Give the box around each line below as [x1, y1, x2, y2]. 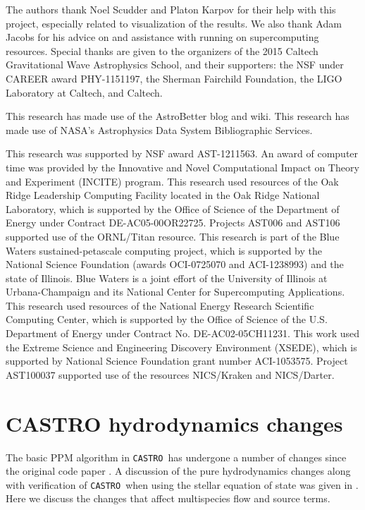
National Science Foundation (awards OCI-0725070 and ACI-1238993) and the [6, 257, 344, 272]
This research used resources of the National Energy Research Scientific [6, 298, 314, 312]
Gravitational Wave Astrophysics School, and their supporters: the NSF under [6, 57, 344, 72]
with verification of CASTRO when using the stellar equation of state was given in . [6, 477, 359, 492]
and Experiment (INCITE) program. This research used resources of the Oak [6, 174, 339, 188]
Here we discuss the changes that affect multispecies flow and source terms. [6, 491, 330, 506]
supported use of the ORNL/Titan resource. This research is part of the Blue [6, 229, 340, 243]
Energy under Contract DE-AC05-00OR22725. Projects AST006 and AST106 [6, 215, 340, 230]
